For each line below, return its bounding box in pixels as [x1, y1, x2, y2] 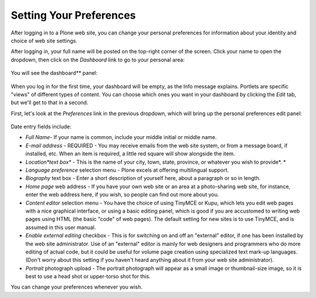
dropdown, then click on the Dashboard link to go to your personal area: [11, 56, 185, 63]
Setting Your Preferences [11, 9, 136, 22]
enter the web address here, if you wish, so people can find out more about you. [25, 191, 219, 198]
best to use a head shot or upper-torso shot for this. [25, 273, 151, 280]
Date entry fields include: [11, 123, 71, 130]
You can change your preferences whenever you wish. [11, 283, 143, 290]
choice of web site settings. [11, 37, 78, 44]
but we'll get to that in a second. [11, 99, 88, 106]
